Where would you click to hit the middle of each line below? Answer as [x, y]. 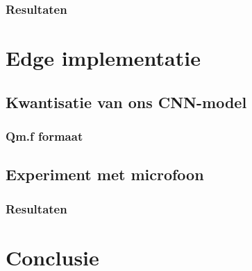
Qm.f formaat [44, 135]
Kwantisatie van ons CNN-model [126, 102]
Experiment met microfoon [105, 174]
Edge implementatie [103, 58]
